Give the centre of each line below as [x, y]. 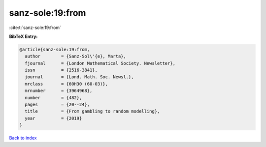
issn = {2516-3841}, [61, 70]
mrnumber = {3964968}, [59, 91]
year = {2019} [53, 118]
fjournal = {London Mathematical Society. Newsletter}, [100, 63]
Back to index [23, 138]
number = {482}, [53, 98]
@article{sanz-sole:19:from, [55, 49]
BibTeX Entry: [23, 36]
